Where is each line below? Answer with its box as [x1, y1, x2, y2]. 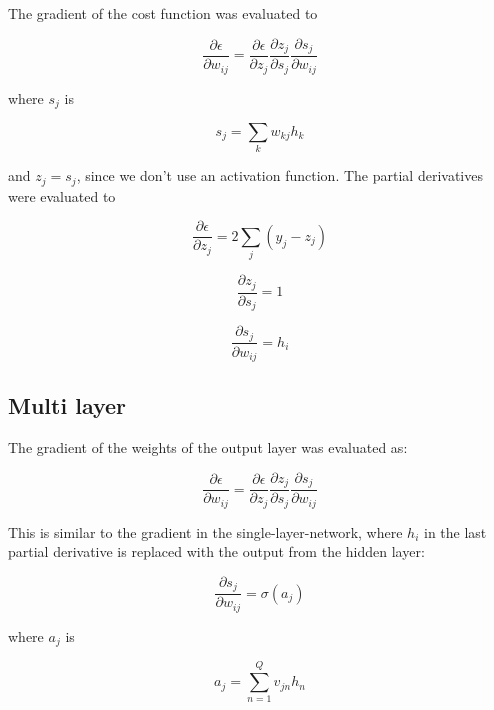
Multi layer [8, 390, 127, 421]
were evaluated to [8, 185, 116, 206]
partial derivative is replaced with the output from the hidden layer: [8, 541, 425, 562]
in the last [424, 521, 487, 542]
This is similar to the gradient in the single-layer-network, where [8, 521, 403, 542]
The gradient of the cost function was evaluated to [8, 3, 318, 23]
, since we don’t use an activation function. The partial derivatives [76, 165, 483, 186]
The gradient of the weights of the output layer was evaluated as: [8, 437, 408, 458]
